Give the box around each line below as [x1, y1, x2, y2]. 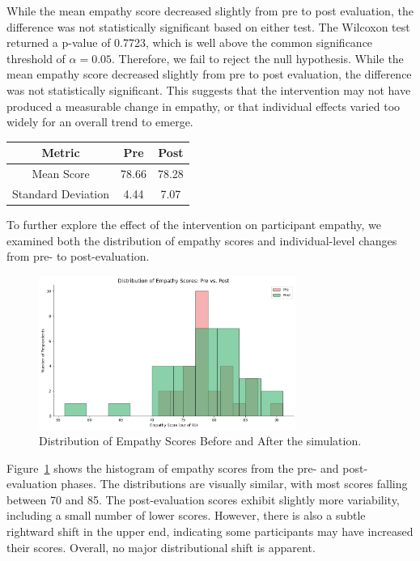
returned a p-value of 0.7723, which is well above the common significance [6, 34, 373, 51]
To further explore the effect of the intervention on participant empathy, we [6, 216, 381, 233]
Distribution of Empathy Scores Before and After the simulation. [39, 432, 362, 449]
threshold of [6, 49, 66, 66]
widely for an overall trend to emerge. [6, 113, 193, 130]
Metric [41, 144, 80, 161]
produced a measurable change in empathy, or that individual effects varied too [6, 97, 401, 114]
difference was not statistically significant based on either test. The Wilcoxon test [6, 18, 410, 35]
